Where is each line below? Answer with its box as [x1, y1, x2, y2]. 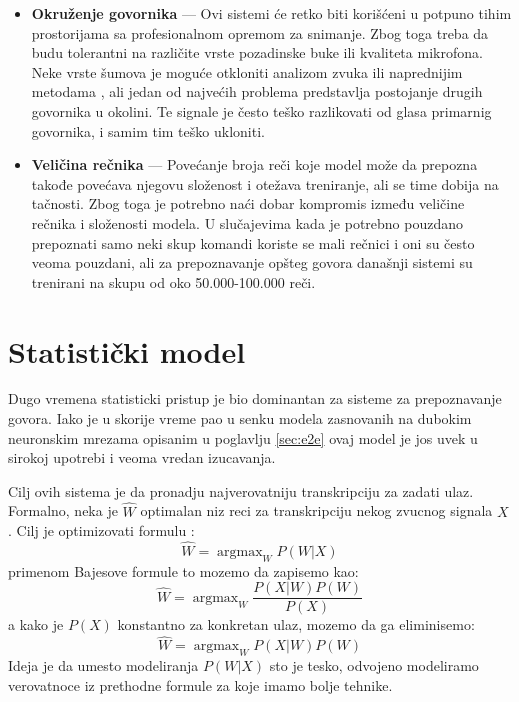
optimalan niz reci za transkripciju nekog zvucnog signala [140, 500, 493, 521]
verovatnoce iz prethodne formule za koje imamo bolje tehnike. [8, 674, 393, 695]
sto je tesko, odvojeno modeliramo [269, 655, 479, 676]
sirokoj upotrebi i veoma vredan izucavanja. [8, 447, 276, 468]
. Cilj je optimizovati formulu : [8, 520, 195, 541]
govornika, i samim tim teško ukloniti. [31, 120, 265, 141]
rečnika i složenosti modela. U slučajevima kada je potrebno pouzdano [31, 212, 464, 233]
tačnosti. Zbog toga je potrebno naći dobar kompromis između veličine [31, 193, 465, 214]
